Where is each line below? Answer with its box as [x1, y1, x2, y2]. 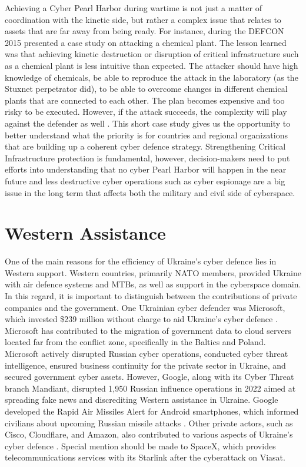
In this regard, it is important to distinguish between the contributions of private [5, 290, 297, 302]
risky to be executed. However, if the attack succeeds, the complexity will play [5, 105, 287, 118]
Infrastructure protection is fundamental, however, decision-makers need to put [5, 151, 290, 164]
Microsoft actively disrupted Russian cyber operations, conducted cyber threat [5, 347, 288, 359]
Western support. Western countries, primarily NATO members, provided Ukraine [5, 266, 301, 279]
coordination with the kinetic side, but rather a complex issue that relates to [5, 13, 281, 25]
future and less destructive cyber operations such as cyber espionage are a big [5, 174, 285, 187]
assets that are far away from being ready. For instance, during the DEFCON [5, 25, 284, 37]
